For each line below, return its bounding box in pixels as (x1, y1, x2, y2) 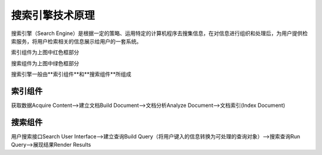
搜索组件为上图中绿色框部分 (11, 59, 79, 67)
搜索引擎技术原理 (11, 9, 95, 22)
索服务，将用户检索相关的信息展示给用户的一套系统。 (11, 37, 142, 45)
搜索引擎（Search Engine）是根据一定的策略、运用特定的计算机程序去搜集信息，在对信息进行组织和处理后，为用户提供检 (11, 30, 308, 37)
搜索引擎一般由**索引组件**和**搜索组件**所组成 (11, 71, 132, 78)
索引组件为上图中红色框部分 (11, 49, 79, 56)
